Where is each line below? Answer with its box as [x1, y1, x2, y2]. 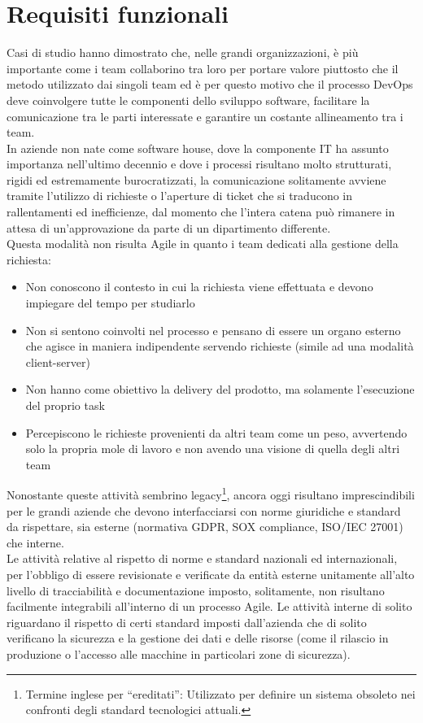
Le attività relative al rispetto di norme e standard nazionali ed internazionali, [7, 550, 398, 567]
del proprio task [25, 397, 105, 413]
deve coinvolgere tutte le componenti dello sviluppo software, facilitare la [7, 91, 370, 108]
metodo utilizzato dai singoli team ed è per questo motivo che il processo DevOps [7, 76, 413, 93]
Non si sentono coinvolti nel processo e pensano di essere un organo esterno [25, 321, 401, 338]
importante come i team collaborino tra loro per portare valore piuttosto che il [7, 59, 399, 76]
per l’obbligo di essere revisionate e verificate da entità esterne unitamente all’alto [7, 566, 415, 582]
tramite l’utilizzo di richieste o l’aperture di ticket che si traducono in [7, 187, 353, 204]
